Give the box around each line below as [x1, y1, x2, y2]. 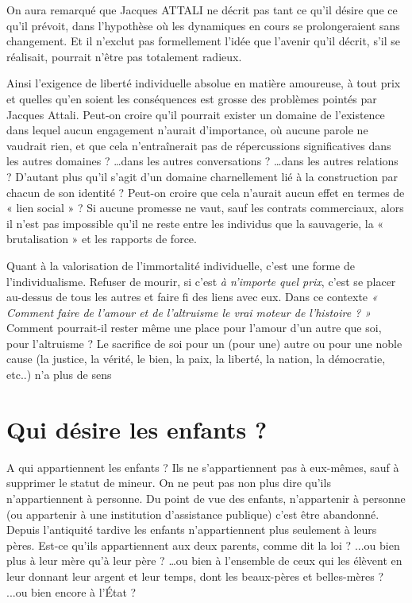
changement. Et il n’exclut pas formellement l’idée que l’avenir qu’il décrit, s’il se [6, 33, 400, 49]
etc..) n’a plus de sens [6, 366, 112, 383]
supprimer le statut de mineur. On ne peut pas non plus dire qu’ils [6, 474, 331, 491]
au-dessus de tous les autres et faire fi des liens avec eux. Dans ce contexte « [6, 288, 378, 305]
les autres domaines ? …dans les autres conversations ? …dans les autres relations [6, 153, 399, 169]
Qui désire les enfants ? [6, 412, 268, 445]
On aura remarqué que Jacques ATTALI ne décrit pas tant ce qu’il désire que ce [6, 2, 398, 17]
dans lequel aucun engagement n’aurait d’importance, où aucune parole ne [6, 122, 368, 138]
